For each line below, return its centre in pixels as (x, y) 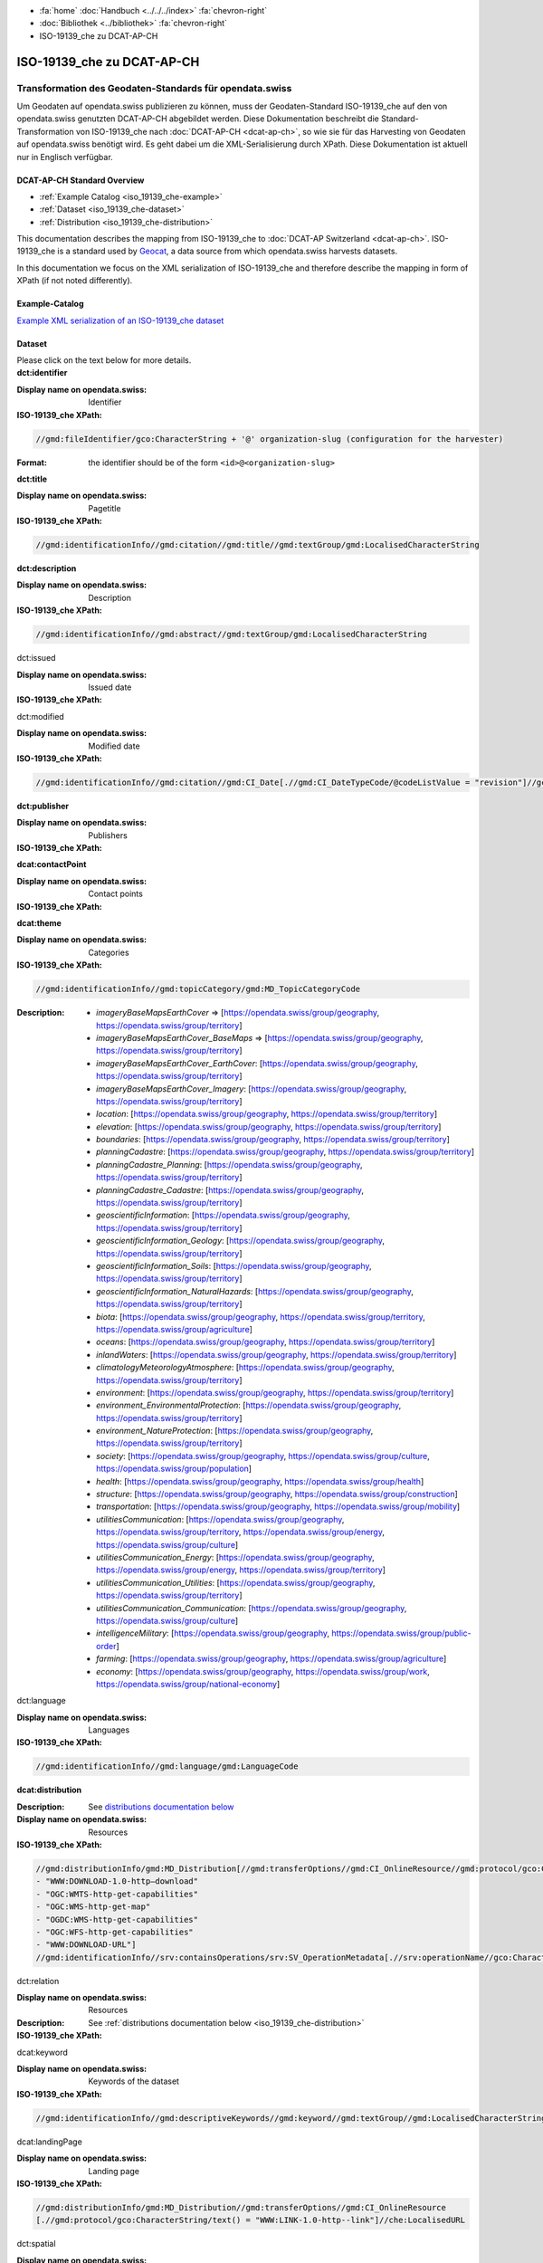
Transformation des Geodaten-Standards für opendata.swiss (154, 88)
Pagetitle (105, 508)
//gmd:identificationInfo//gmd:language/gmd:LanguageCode (167, 1766)
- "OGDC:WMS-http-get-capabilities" (117, 1919)
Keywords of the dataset (134, 2081)
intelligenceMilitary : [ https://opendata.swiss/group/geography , (213, 1633)
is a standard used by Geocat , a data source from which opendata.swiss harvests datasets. (228, 251)
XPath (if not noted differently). (75, 281)
